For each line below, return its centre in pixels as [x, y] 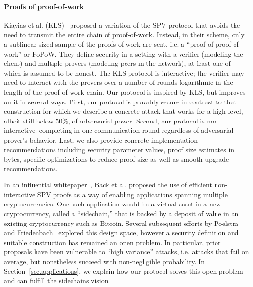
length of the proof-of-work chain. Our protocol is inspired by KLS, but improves [125, 92]
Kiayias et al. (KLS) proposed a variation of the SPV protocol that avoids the [122, 25]
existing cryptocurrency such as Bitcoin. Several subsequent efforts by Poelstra [121, 223]
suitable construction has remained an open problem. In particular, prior [112, 242]
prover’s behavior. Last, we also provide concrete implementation [101, 139]
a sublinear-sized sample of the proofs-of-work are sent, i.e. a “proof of [109, 44]
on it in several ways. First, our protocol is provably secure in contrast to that [120, 101]
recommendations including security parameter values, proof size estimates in [119, 149]
